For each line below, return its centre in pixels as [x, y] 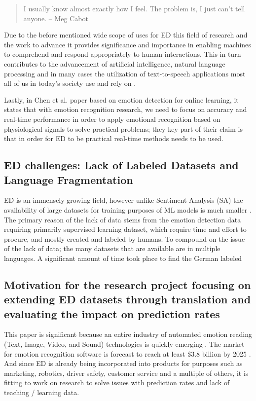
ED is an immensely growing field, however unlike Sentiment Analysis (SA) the [124, 200]
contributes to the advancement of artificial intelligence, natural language [115, 63]
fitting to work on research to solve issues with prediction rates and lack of [117, 383]
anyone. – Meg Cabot [56, 18]
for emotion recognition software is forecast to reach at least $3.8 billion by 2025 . [128, 353]
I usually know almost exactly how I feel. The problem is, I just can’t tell [134, 8]
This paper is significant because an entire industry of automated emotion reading [128, 334]
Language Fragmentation [69, 179]
